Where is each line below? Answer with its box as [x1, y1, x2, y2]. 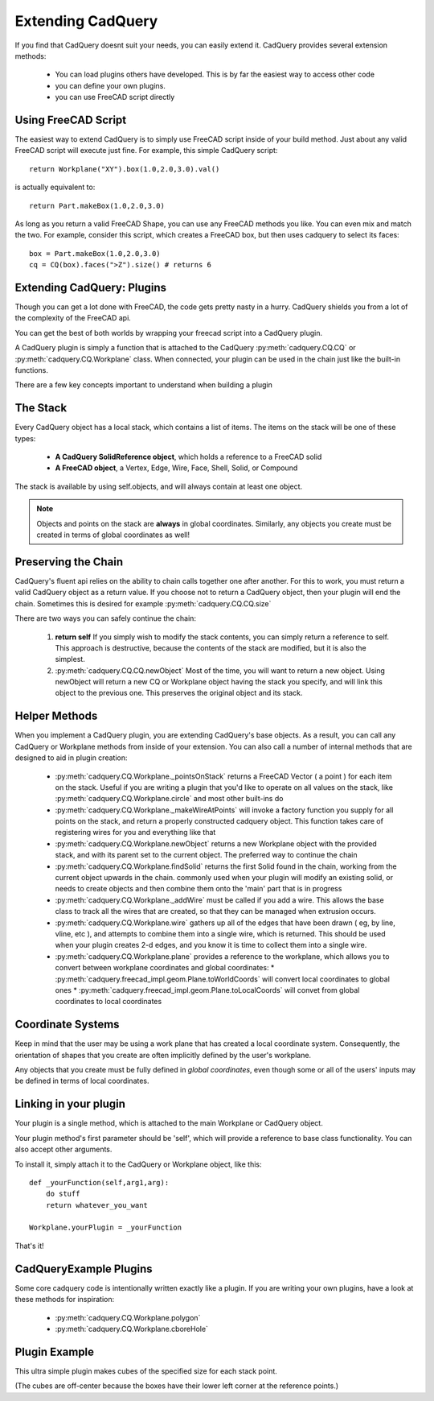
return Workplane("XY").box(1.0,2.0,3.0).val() [29, 164, 220, 173]
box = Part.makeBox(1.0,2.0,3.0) [29, 249, 161, 258]
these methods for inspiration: [14, 1295, 115, 1304]
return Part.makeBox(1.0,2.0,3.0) [29, 201, 165, 210]
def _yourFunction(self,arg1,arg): [29, 1178, 170, 1187]
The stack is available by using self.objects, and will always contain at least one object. [14, 481, 303, 491]
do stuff [45, 1189, 80, 1199]
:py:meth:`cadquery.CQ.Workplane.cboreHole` [55, 1324, 209, 1333]
